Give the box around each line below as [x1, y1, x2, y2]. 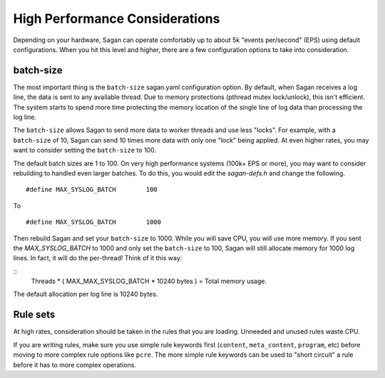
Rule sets [13, 309, 56, 321]
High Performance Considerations [13, 11, 220, 26]
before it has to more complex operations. [13, 360, 137, 369]
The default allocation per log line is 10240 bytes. [13, 290, 158, 299]
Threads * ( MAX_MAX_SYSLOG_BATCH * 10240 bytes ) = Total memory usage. [31, 277, 267, 285]
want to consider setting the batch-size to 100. [13, 146, 157, 155]
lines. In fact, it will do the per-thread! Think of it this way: [13, 254, 183, 262]
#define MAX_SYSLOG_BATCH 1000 [26, 218, 162, 226]
